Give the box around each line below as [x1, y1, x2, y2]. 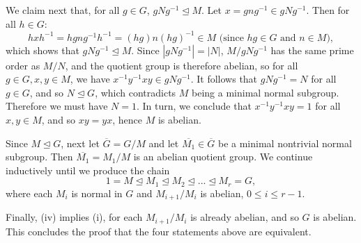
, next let [61, 135, 100, 150]
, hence [112, 112, 142, 127]
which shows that [6, 42, 79, 57]
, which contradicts [95, 85, 176, 99]
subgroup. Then [6, 149, 73, 164]
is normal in [71, 185, 123, 200]
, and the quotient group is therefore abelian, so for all [65, 58, 298, 72]
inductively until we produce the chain [6, 162, 170, 177]
